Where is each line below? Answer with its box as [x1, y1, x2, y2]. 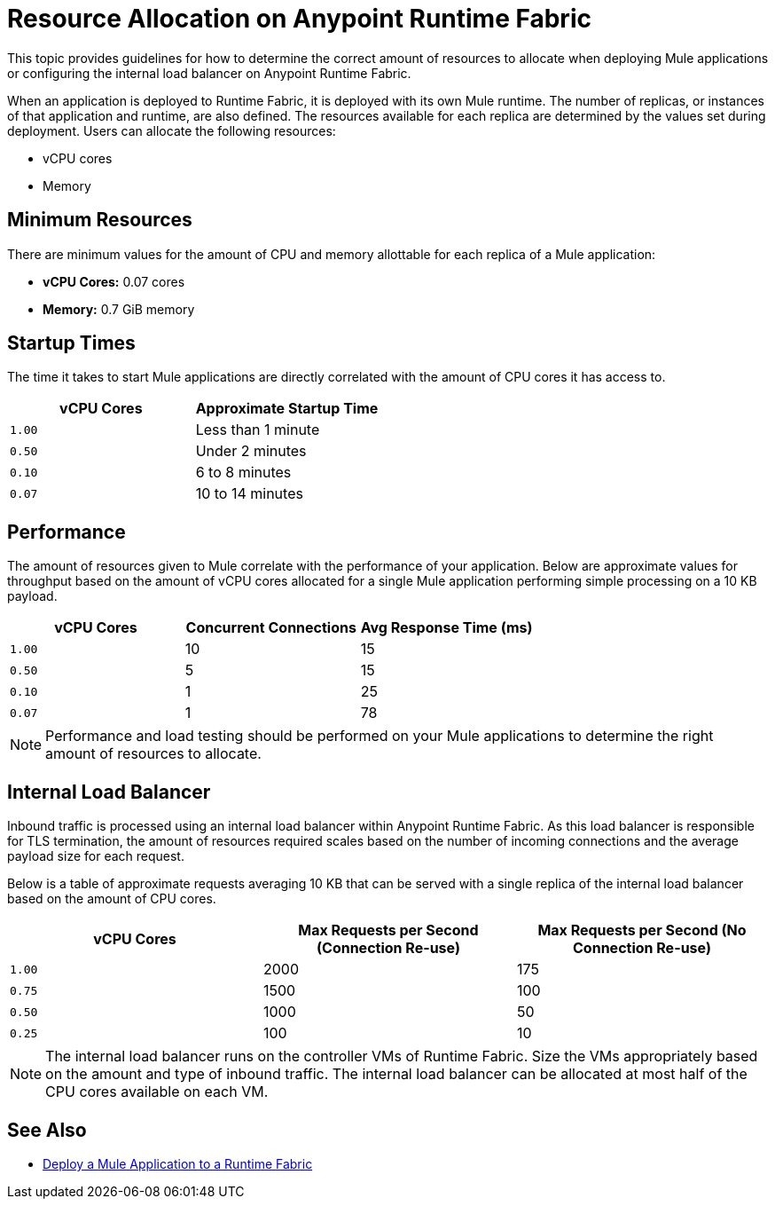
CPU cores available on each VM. [45, 1083, 269, 1101]
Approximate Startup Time [195, 399, 379, 418]
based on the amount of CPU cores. [7, 891, 216, 907]
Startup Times [7, 332, 136, 355]
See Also [7, 1118, 87, 1141]
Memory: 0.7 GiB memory [43, 301, 195, 317]
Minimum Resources [7, 209, 192, 232]
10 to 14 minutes [195, 485, 303, 503]
